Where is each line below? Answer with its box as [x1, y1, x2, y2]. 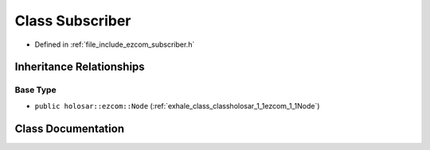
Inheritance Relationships [14, 60, 145, 74]
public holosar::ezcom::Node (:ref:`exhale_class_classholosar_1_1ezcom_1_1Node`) [34, 101, 320, 110]
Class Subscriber [14, 12, 131, 29]
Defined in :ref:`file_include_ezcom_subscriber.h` [34, 40, 195, 49]
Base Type [14, 84, 57, 95]
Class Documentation [14, 121, 125, 135]
